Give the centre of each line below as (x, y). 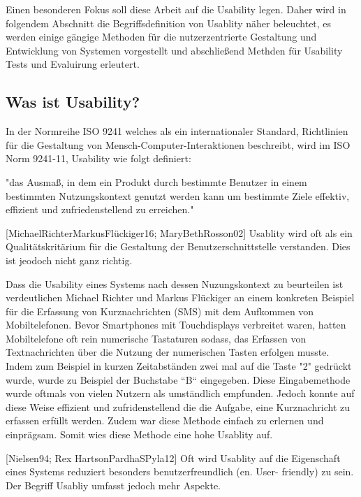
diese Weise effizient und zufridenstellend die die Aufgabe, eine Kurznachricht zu (178, 406)
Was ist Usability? (73, 102)
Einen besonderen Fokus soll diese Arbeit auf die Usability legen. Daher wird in (176, 9)
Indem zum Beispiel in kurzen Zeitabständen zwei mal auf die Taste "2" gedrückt (179, 366)
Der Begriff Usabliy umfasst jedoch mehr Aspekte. (113, 485)
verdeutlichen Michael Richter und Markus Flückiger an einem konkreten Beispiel (180, 297)
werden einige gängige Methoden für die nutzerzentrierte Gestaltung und (161, 37)
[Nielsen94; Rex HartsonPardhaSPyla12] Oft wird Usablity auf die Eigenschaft (173, 458)
